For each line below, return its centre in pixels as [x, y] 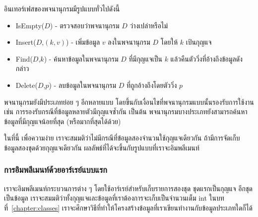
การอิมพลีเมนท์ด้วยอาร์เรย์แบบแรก [56, 170]
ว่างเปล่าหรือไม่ [149, 25]
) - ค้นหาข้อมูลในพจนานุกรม [81, 58]
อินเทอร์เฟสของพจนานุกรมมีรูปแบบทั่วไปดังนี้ [62, 8]
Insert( [26, 42]
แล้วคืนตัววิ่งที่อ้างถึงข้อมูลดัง [206, 58]
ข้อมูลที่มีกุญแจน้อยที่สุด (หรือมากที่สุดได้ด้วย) [63, 121]
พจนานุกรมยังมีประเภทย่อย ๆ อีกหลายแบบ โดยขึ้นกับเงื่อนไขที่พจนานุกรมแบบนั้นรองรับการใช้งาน [129, 102]
